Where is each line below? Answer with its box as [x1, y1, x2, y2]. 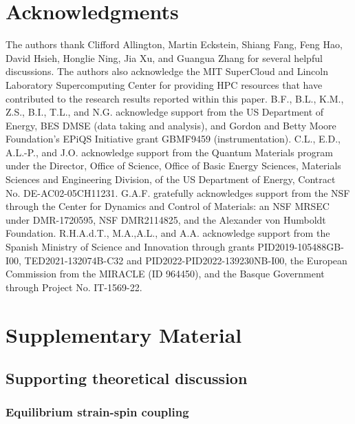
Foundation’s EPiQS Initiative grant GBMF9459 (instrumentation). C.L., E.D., [6, 131, 341, 146]
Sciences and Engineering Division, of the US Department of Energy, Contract [6, 172, 336, 187]
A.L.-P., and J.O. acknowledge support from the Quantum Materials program [6, 145, 333, 159]
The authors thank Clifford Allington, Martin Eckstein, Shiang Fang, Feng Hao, [6, 37, 343, 52]
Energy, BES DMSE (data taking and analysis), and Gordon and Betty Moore [6, 118, 336, 132]
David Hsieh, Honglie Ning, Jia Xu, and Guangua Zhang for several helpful [6, 50, 323, 65]
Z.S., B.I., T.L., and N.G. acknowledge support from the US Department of [6, 105, 324, 119]
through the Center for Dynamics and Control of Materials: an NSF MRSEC [6, 199, 330, 213]
